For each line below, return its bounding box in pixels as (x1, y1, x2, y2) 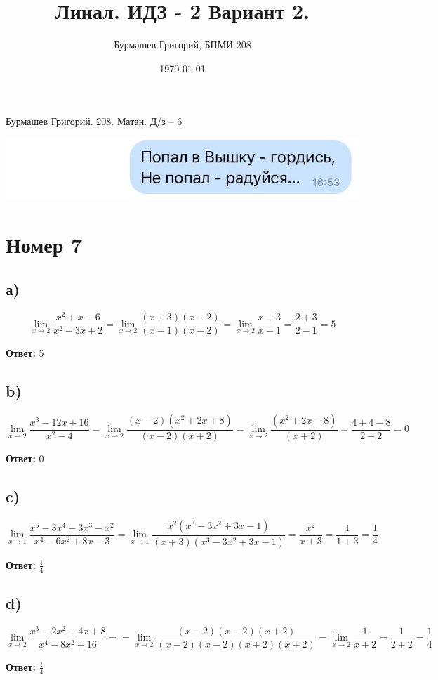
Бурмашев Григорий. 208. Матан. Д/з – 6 (6, 114, 182, 129)
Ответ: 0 (6, 451, 44, 466)
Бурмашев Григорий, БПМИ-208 (114, 37, 251, 52)
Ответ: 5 (6, 346, 44, 360)
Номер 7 (6, 230, 83, 259)
